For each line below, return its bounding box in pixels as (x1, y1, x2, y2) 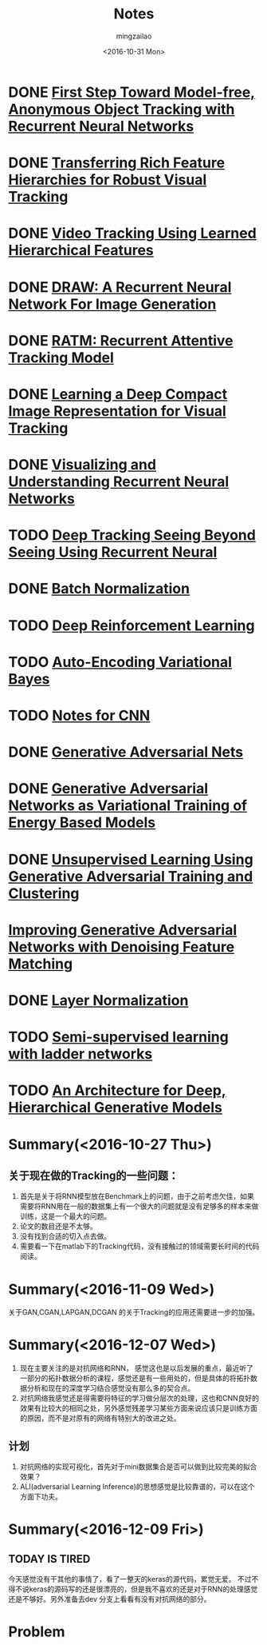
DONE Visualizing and (8, 456, 157, 474)
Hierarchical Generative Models (8, 1099, 223, 1116)
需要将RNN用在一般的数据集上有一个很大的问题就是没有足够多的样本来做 (19, 1201, 259, 1212)
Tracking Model (8, 349, 114, 366)
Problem (8, 1623, 65, 1641)
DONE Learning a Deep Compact (8, 385, 228, 403)
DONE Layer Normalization (8, 991, 189, 1009)
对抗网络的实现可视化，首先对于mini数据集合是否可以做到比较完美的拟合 (19, 1462, 257, 1471)
